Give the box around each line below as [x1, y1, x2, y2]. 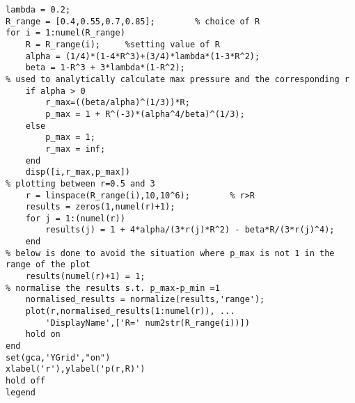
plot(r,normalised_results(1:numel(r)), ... [25, 306, 235, 317]
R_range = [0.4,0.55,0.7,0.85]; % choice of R [6, 16, 260, 26]
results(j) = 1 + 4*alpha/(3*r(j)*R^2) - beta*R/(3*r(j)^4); [45, 225, 335, 235]
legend [6, 387, 35, 397]
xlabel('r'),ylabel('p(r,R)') [6, 364, 145, 374]
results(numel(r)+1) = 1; [25, 271, 145, 282]
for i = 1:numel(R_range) [6, 28, 125, 38]
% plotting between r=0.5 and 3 [6, 178, 155, 189]
